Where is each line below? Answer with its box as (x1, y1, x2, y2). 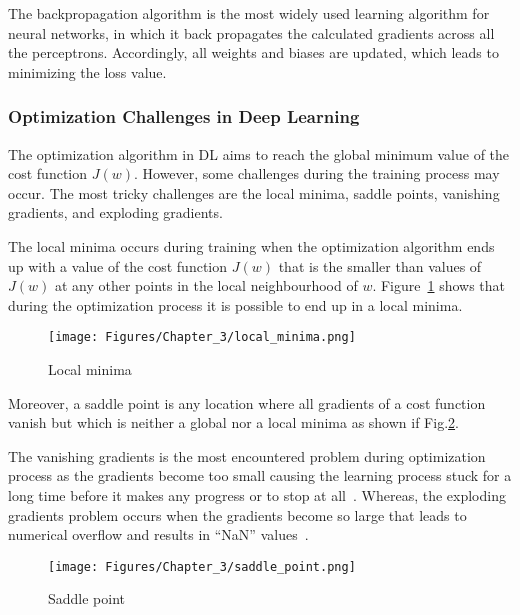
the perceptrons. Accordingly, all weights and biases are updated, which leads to (8, 42, 499, 63)
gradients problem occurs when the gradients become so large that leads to (8, 504, 467, 525)
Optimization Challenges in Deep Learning (8, 104, 360, 129)
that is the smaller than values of (278, 255, 482, 276)
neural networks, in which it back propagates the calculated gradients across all (8, 22, 495, 43)
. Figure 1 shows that (372, 275, 506, 296)
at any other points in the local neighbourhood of (54, 275, 358, 296)
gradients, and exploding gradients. (8, 202, 223, 223)
